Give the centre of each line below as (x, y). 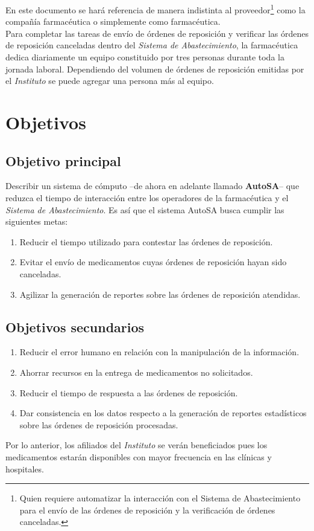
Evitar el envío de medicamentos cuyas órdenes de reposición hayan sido (153, 262)
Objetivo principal (63, 160)
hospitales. (25, 468)
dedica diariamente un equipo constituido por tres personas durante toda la (145, 57)
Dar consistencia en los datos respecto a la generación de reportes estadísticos (163, 413)
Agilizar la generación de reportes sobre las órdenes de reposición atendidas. (160, 294)
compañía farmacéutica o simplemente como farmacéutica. (113, 21)
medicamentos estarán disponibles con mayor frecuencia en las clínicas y (139, 456)
